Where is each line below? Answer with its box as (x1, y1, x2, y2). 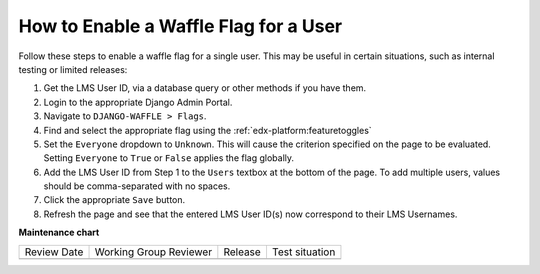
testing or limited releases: (18, 63, 128, 75)
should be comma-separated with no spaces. (43, 180, 231, 192)
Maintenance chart (18, 226, 100, 239)
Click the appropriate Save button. (43, 194, 186, 206)
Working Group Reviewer (94, 245, 213, 259)
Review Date (24, 245, 84, 259)
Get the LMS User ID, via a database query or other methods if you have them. (43, 82, 367, 94)
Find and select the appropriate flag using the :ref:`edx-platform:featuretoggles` (43, 124, 372, 136)
